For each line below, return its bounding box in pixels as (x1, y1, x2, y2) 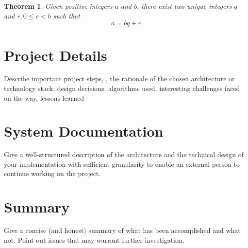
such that (53, 10, 80, 20)
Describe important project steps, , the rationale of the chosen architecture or (4, 73, 235, 84)
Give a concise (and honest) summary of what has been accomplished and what (4, 225, 241, 235)
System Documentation (4, 121, 164, 141)
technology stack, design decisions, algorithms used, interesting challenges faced (4, 83, 240, 93)
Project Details (4, 45, 107, 65)
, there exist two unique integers (137, 1, 232, 11)
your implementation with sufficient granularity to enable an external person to (4, 159, 240, 169)
